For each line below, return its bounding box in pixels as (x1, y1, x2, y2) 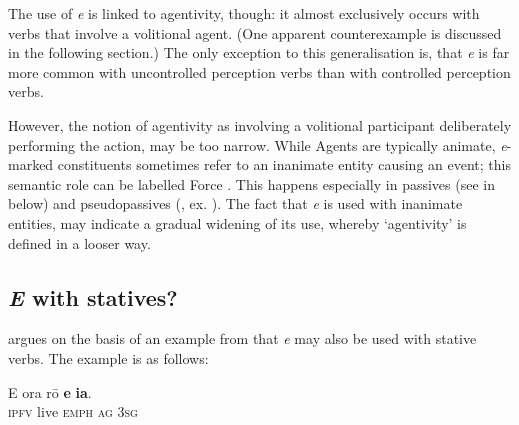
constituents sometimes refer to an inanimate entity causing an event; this (57, 154, 511, 175)
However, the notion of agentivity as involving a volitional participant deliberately (8, 114, 512, 135)
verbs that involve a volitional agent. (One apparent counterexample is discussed (8, 22, 502, 43)
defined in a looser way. (8, 232, 151, 253)
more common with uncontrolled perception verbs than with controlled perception (8, 61, 511, 82)
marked (8, 154, 54, 175)
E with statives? (8, 281, 178, 312)
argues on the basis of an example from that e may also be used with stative (8, 328, 477, 349)
